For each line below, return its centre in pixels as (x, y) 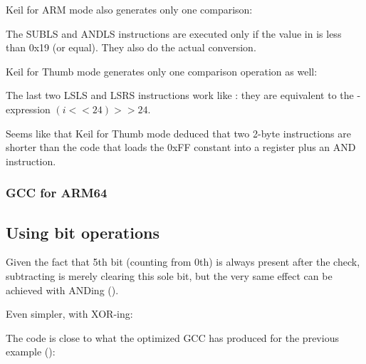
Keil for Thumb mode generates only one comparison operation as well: (162, 71)
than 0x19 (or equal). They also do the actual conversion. (131, 47)
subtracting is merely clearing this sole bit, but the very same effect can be (169, 275)
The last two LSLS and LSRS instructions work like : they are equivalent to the (180, 95)
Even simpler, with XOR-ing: (69, 314)
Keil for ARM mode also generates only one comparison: (129, 9)
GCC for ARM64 (57, 193)
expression (28, 109)
